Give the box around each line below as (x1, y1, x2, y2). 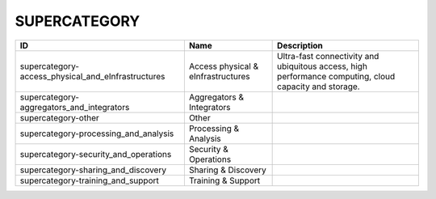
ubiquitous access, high (277, 61, 367, 72)
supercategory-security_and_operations (19, 148, 172, 159)
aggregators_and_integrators (19, 101, 130, 112)
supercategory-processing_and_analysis (19, 128, 174, 139)
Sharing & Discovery (188, 164, 266, 176)
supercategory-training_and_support (19, 175, 159, 186)
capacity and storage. (277, 81, 360, 92)
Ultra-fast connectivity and (277, 50, 379, 61)
